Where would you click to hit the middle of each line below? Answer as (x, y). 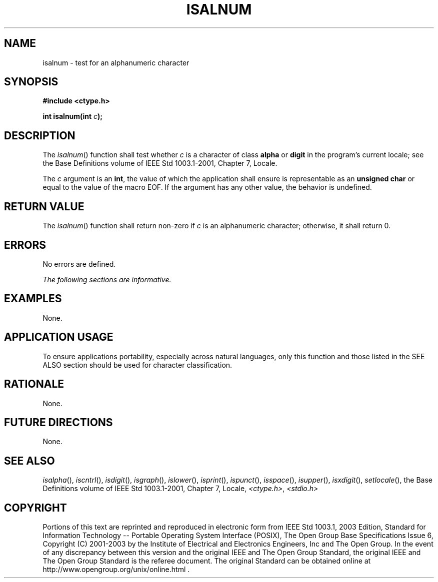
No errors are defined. (79, 264)
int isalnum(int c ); (73, 116)
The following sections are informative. (107, 279)
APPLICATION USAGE (59, 337)
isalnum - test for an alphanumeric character (116, 62)
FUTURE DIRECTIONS (58, 422)
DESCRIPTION (40, 135)
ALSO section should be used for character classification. (137, 365)
